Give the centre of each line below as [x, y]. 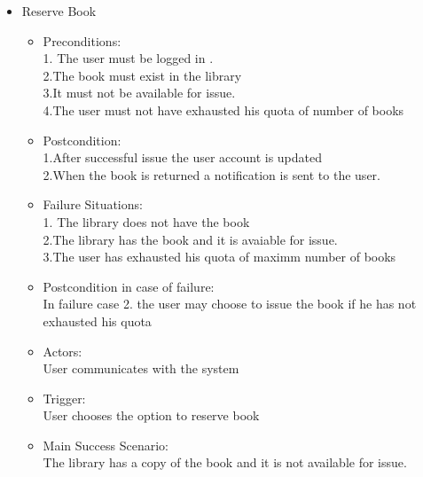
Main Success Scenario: [106, 445]
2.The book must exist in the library [142, 75]
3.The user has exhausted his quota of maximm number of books [219, 257]
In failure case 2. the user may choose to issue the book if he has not [230, 304]
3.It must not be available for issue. [139, 93]
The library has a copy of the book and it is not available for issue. [225, 462]
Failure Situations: [93, 204]
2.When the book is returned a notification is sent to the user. [211, 174]
